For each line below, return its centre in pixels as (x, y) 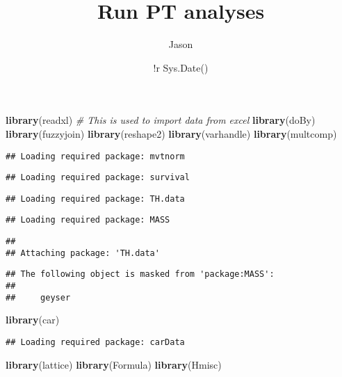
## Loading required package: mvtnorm (95, 156)
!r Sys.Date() (181, 67)
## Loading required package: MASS (88, 220)
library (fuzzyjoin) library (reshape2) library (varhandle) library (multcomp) (171, 133)
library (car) (33, 320)
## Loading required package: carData (95, 342)
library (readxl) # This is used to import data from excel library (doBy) (161, 120)
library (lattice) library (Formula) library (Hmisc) (114, 364)
